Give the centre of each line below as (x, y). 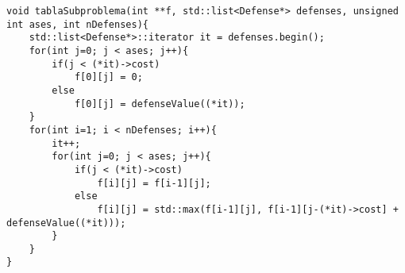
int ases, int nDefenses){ (77, 24)
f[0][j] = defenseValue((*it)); (160, 104)
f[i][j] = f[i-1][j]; (154, 183)
